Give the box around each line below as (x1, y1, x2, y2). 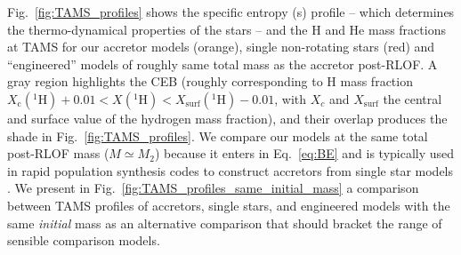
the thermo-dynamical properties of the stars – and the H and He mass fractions (7, 20, 446, 38)
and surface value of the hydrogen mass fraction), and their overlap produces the (7, 108, 448, 127)
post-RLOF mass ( (7, 144, 109, 163)
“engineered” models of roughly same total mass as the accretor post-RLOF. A (7, 54, 438, 73)
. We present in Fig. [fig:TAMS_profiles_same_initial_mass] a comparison (7, 179, 419, 197)
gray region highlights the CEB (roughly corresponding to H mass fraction (7, 72, 413, 91)
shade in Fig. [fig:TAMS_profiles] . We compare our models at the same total (7, 126, 428, 145)
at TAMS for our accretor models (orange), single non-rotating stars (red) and (7, 37, 435, 56)
